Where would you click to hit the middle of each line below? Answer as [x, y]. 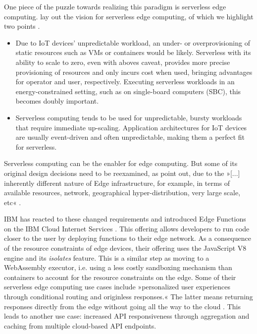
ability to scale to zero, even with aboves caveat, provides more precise [123, 62]
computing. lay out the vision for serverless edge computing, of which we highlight [129, 16]
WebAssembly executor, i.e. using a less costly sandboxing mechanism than [118, 267]
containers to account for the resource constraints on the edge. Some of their [120, 277]
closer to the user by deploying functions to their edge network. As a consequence [128, 238]
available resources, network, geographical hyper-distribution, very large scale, [122, 193]
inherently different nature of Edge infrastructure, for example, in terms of [117, 183]
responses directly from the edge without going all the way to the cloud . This [122, 306]
